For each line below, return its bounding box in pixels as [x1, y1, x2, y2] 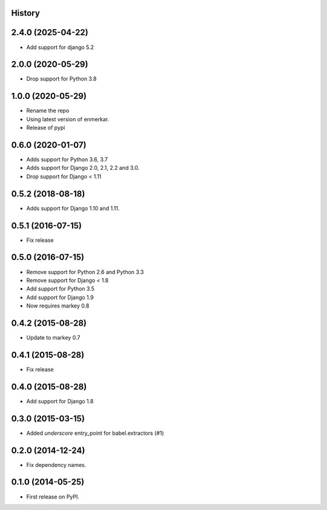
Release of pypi [26, 124, 65, 132]
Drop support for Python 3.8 [26, 75, 97, 82]
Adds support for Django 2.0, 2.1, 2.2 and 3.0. [26, 164, 140, 172]
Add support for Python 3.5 [26, 285, 95, 292]
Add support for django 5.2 [26, 43, 94, 51]
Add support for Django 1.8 [26, 397, 94, 404]
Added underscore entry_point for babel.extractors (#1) [26, 429, 164, 437]
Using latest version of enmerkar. [26, 115, 110, 122]
